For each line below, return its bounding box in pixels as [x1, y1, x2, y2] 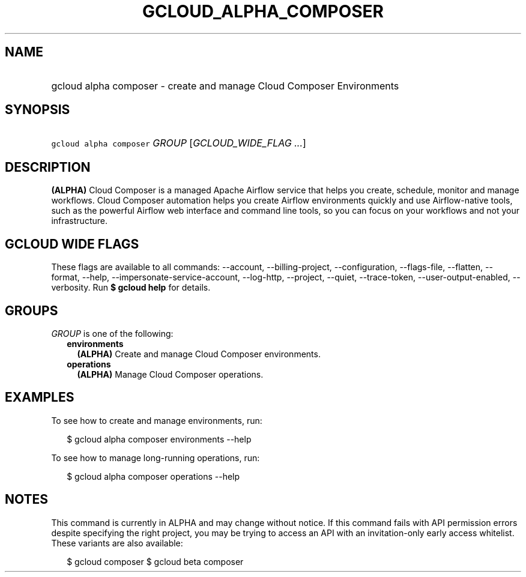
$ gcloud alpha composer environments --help [67, 434, 252, 444]
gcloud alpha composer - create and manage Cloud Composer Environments [51, 79, 399, 92]
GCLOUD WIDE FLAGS [5, 236, 139, 252]
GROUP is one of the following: [51, 328, 174, 339]
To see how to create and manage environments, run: [51, 415, 262, 426]
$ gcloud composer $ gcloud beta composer [67, 556, 244, 567]
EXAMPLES [5, 390, 74, 405]
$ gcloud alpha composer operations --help [67, 471, 240, 482]
